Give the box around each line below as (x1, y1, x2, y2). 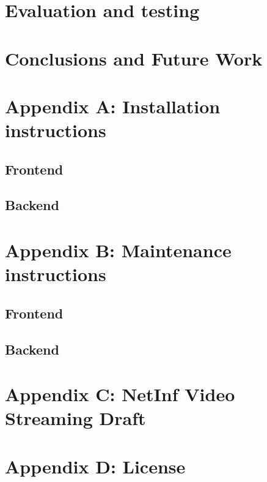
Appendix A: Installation (5, 93, 221, 118)
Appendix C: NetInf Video (5, 382, 235, 407)
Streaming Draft (5, 405, 146, 431)
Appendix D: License (5, 453, 186, 478)
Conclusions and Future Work (5, 45, 263, 70)
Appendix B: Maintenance (5, 238, 232, 263)
